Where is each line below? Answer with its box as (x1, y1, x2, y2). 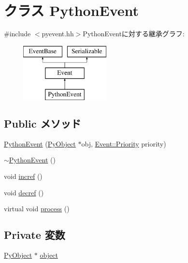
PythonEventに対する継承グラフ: (83, 29, 185, 39)
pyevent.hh (42, 29, 74, 39)
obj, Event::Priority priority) (81, 138, 166, 148)
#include (4, 29, 31, 39)
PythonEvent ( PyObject (4, 138, 76, 148)
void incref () (4, 171, 43, 181)
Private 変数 (4, 227, 65, 242)
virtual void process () (4, 204, 70, 214)
